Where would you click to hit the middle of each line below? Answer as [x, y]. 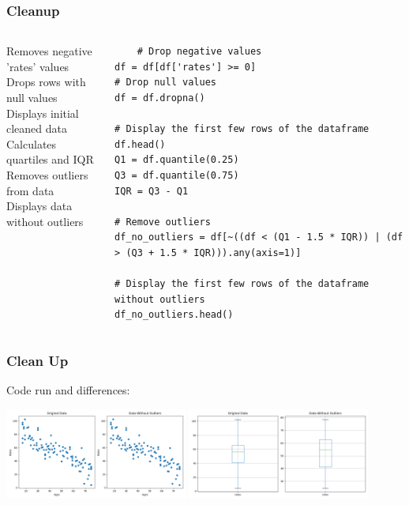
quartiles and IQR [50, 159]
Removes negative [49, 51]
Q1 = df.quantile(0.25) [177, 160]
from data [30, 190]
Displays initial [43, 113]
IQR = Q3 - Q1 [152, 191]
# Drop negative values [199, 52]
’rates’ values [38, 66]
